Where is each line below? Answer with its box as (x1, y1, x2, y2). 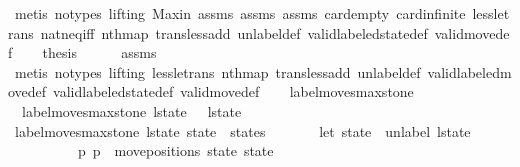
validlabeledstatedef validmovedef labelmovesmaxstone (53, 81, 414, 102)
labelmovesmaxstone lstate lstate (21, 100, 242, 121)
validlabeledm (427, 61, 512, 82)
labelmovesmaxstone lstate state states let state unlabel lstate (14, 120, 471, 141)
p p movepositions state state (77, 140, 274, 161)
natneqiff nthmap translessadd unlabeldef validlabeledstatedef (40, 22, 428, 43)
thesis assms (42, 42, 157, 63)
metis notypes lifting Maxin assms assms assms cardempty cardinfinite (14, 3, 466, 23)
